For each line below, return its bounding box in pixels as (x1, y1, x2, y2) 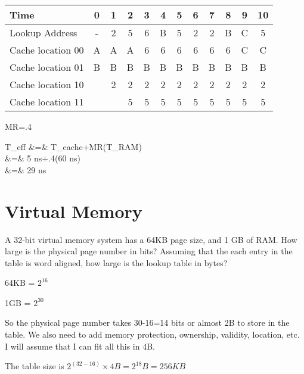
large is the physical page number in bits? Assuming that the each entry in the (5, 245, 293, 257)
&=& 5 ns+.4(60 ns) (5, 152, 80, 164)
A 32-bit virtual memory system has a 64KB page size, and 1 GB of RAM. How (5, 233, 297, 245)
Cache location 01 (10, 60, 84, 74)
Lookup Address (10, 26, 77, 39)
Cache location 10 (10, 77, 84, 91)
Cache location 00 (10, 43, 84, 57)
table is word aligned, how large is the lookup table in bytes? (5, 256, 228, 269)
